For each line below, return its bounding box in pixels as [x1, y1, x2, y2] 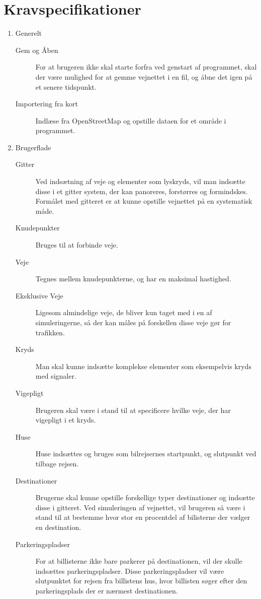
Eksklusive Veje [15, 290, 63, 301]
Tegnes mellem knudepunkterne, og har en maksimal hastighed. [35, 273, 231, 284]
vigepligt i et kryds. [35, 414, 96, 425]
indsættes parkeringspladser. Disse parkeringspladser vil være [35, 565, 224, 576]
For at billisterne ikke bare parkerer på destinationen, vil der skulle [35, 556, 242, 566]
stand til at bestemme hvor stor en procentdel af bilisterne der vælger [35, 512, 250, 522]
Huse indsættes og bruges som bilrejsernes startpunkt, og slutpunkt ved [35, 448, 256, 459]
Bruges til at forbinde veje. [35, 239, 118, 250]
